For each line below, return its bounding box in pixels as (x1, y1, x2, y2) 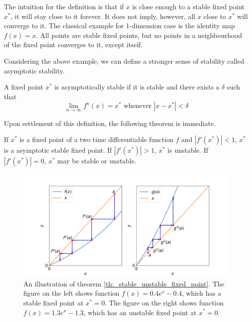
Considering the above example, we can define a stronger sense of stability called (4, 55, 244, 66)
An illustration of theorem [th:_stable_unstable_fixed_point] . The (23, 278, 224, 288)
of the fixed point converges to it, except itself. (4, 39, 143, 50)
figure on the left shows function (23, 288, 120, 298)
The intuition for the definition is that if (4, 1, 124, 11)
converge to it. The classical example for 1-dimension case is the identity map (4, 20, 235, 31)
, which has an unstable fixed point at (83, 307, 197, 317)
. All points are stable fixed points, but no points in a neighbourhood (36, 30, 242, 40)
